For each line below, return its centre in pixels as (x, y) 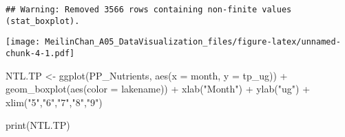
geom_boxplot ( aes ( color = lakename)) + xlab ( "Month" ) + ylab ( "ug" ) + (158, 89)
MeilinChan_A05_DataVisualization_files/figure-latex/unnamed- (193, 42)
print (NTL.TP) (38, 125)
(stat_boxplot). (43, 21)
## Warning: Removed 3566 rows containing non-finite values (149, 10)
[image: (23, 42)
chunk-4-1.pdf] (40, 53)
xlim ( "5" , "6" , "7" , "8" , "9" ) (54, 102)
